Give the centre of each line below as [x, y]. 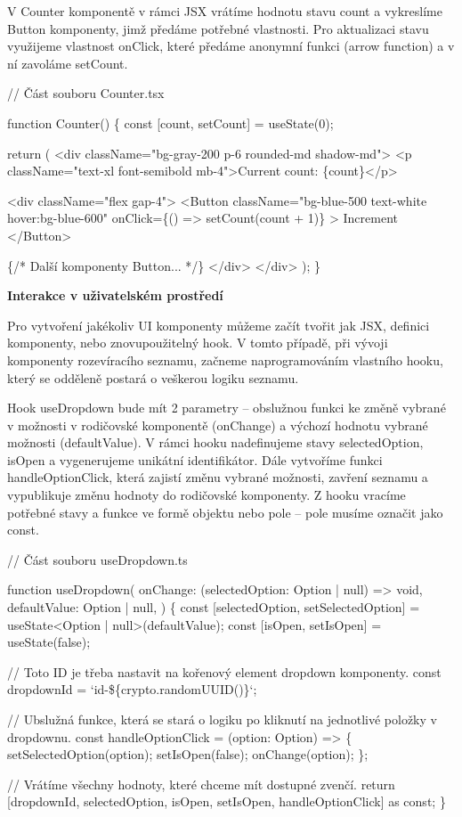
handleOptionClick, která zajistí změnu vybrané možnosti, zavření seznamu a [218, 477]
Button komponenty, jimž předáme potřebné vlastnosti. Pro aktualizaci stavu [218, 28]
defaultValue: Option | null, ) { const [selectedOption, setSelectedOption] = [214, 607]
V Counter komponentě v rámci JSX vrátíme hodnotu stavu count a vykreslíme [225, 11]
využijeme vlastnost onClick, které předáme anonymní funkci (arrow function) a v [231, 46]
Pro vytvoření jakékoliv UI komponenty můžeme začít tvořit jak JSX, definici [219, 325]
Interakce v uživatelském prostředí [115, 295]
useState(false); [49, 642]
